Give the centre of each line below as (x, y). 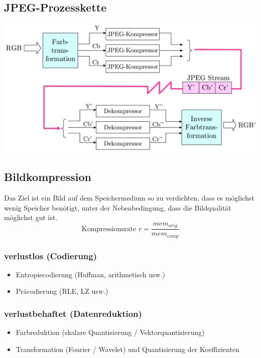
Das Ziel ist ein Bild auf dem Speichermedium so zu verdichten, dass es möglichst (129, 197)
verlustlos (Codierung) (51, 255)
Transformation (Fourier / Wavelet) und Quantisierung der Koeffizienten (127, 349)
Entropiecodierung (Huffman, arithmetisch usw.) (91, 274)
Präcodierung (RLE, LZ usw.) (62, 291)
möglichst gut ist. (31, 217)
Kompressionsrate (109, 229)
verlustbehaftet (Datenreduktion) (73, 313)
